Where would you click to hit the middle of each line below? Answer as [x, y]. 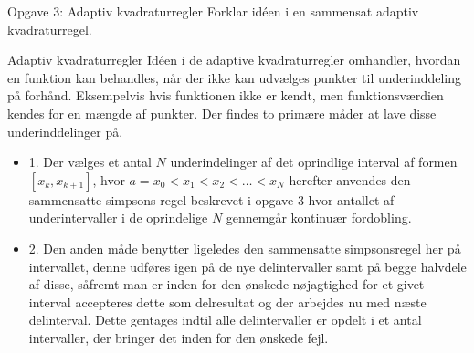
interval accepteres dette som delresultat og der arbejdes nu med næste [227, 301]
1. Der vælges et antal [90, 162]
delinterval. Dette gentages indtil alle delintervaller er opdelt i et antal [225, 320]
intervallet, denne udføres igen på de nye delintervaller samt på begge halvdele [248, 266]
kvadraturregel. [50, 29]
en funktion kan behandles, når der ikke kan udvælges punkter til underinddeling [235, 77]
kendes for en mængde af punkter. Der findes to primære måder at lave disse [222, 113]
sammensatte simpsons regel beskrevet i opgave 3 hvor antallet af [211, 199]
